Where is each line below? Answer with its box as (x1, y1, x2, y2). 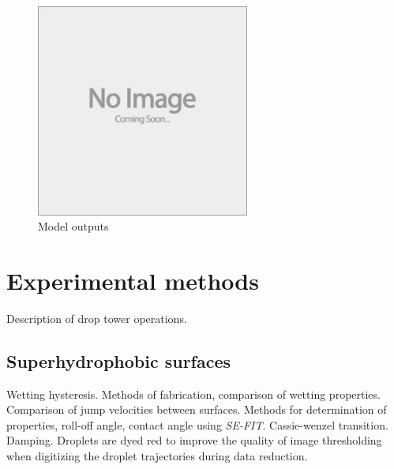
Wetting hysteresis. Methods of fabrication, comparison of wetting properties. (6, 385, 381, 402)
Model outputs (38, 218, 109, 234)
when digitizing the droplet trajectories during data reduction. (6, 448, 308, 464)
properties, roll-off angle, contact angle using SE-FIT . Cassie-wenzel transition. (6, 416, 388, 433)
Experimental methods (6, 264, 259, 296)
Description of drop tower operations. (6, 310, 187, 326)
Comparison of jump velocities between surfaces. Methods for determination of (6, 401, 387, 418)
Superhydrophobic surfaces (6, 348, 231, 373)
